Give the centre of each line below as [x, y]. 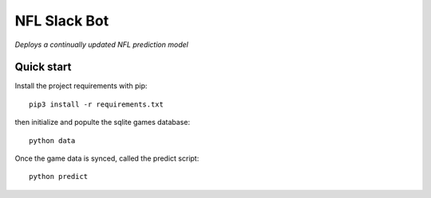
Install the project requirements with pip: [81, 86]
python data [52, 140]
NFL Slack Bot [62, 21]
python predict [59, 177]
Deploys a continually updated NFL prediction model [102, 45]
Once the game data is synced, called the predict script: [107, 158]
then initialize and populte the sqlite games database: [103, 122]
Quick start [43, 67]
